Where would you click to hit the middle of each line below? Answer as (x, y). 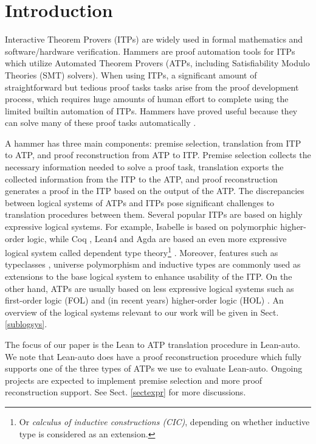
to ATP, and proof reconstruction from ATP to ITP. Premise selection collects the (158, 155)
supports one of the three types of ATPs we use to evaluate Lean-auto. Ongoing (154, 368)
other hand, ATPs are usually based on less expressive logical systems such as (149, 288)
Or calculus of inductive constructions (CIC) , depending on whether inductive (164, 421)
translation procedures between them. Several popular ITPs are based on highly (154, 214)
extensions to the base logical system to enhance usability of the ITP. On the (149, 276)
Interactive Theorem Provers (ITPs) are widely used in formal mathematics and (154, 39)
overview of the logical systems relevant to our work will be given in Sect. (142, 312)
